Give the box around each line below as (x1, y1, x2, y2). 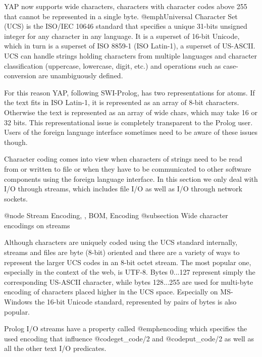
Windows (4, 296, 33, 307)
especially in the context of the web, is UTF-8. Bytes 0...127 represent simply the (4, 267, 255, 277)
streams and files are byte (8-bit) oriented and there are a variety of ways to (4, 247, 240, 258)
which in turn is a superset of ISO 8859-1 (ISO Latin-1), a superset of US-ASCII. (4, 40, 255, 51)
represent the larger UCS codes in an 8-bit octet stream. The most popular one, (4, 257, 251, 267)
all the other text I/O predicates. (4, 343, 107, 353)
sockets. (4, 193, 28, 203)
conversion (4, 70, 36, 81)
